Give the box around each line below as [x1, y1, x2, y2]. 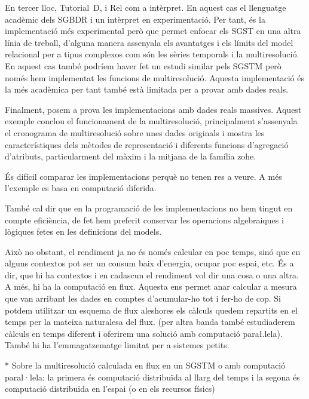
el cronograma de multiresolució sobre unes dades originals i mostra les [5, 126, 265, 139]
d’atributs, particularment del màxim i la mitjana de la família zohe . [5, 150, 256, 162]
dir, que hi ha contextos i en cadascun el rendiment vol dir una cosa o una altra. [5, 268, 299, 281]
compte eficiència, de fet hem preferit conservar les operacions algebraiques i [5, 213, 284, 226]
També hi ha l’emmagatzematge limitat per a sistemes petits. [5, 339, 230, 351]
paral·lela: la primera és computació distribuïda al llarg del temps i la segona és [5, 370, 300, 383]
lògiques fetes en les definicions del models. [5, 225, 162, 238]
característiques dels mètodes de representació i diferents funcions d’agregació [5, 138, 289, 151]
